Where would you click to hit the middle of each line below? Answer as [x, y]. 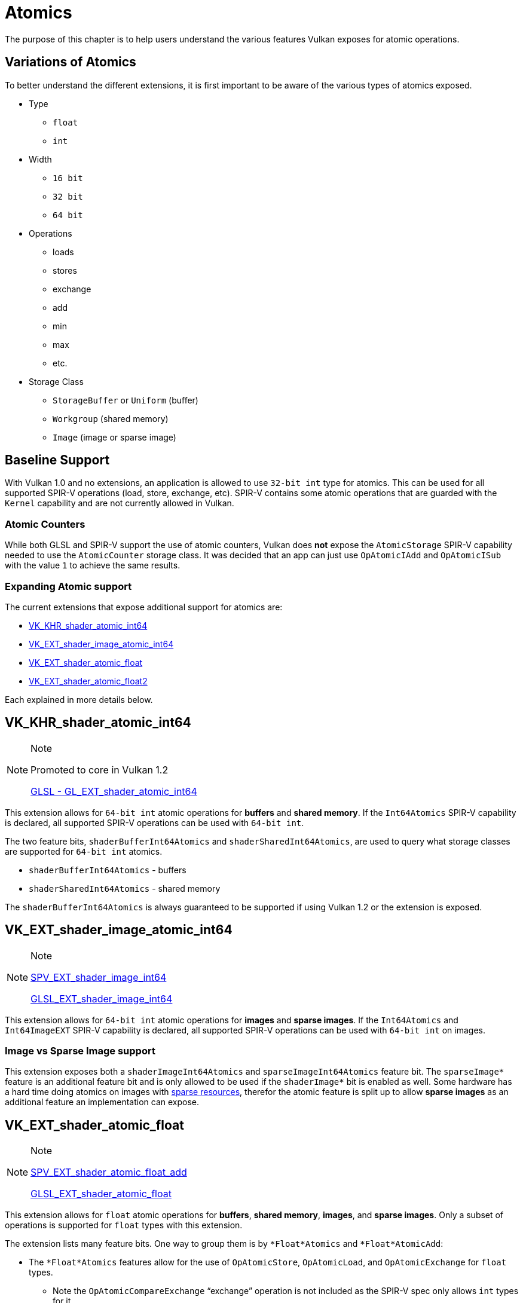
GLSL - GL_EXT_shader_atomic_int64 [114, 791]
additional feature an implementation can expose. [102, 1102]
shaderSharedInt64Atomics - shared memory [125, 888]
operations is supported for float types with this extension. [124, 1225]
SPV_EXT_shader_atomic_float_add [109, 1172]
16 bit [68, 178]
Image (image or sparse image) [114, 437]
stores [65, 270]
